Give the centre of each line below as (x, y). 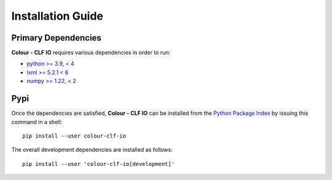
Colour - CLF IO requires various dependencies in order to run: (91, 53)
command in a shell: (37, 122)
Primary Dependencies (56, 38)
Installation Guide (57, 16)
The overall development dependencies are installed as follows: (92, 150)
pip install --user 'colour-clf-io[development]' (99, 164)
